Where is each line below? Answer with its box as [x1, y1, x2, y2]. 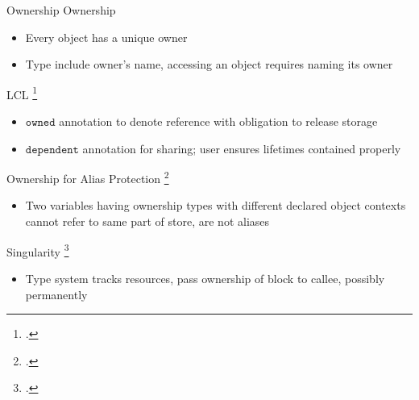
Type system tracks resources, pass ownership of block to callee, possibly [25, 269, 385, 286]
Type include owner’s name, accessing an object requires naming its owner [25, 56, 393, 73]
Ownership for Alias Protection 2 [6, 168, 169, 186]
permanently [25, 285, 88, 302]
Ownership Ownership [6, 2, 116, 18]
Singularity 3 [6, 240, 69, 260]
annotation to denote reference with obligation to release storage [59, 113, 378, 130]
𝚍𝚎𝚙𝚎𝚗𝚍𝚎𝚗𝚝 [25, 144, 79, 156]
